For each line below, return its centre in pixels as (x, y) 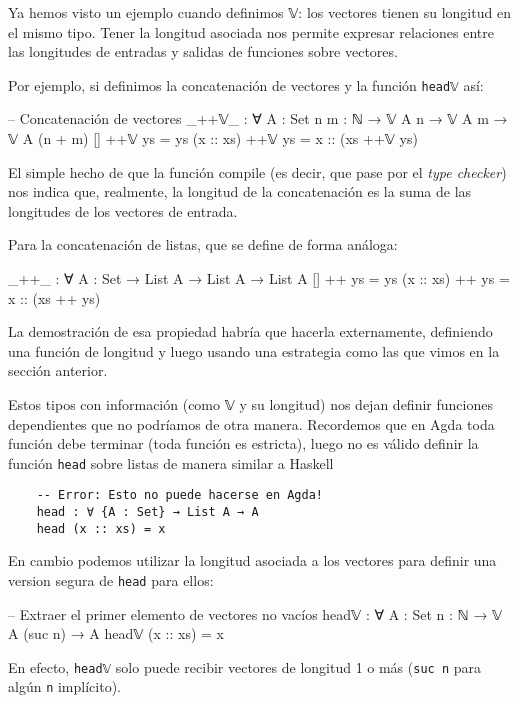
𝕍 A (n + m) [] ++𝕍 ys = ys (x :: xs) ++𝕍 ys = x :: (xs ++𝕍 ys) (213, 138)
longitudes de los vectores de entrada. (123, 210)
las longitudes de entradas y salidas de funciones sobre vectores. (203, 51)
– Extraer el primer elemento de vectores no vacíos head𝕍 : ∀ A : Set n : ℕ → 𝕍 (255, 613)
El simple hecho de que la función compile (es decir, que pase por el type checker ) (257, 171)
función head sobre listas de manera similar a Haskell (171, 462)
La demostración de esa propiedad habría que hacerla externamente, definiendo (250, 331)
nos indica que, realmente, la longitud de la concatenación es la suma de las (240, 191)
